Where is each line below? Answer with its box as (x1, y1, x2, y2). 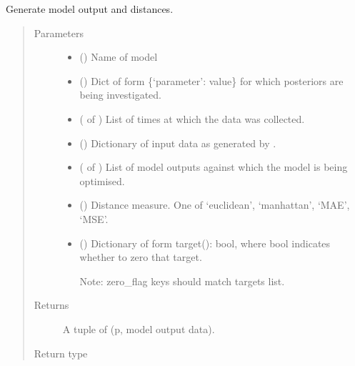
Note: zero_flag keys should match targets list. (79, 273, 285, 288)
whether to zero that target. (79, 249, 202, 264)
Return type (34, 345, 88, 360)
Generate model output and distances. (6, 1, 174, 16)
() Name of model (79, 49, 158, 64)
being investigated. (79, 87, 162, 102)
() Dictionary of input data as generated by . (79, 135, 276, 150)
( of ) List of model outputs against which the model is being (79, 159, 348, 174)
